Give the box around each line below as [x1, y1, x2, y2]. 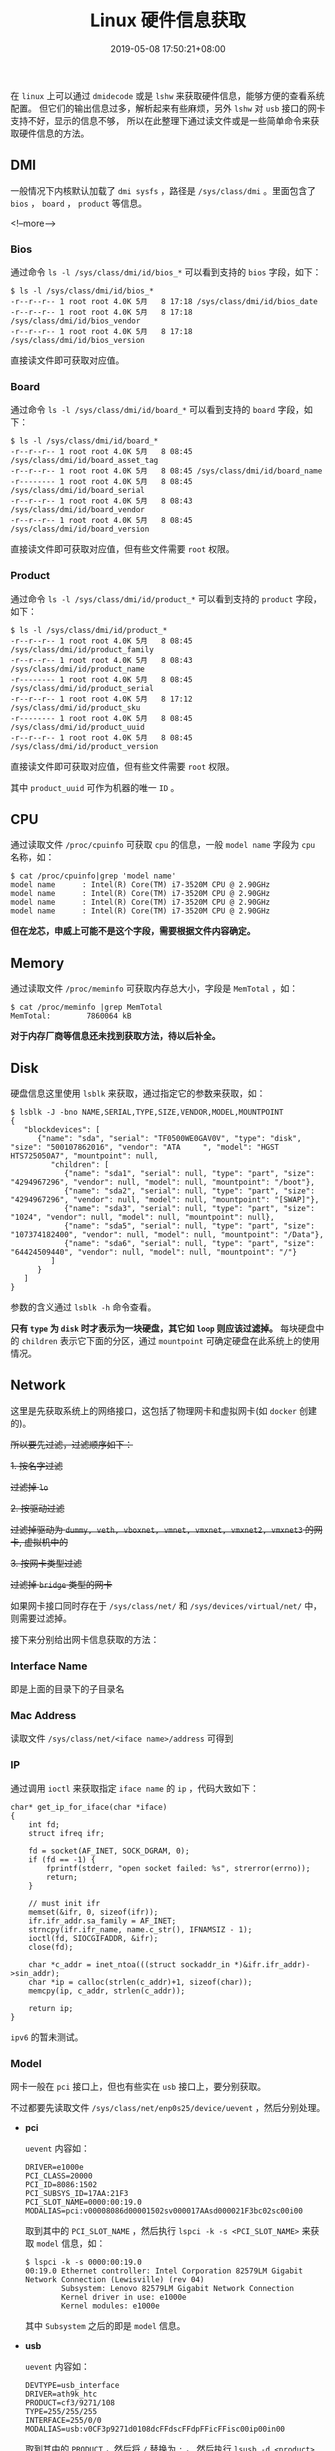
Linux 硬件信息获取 [89, 9, 247, 32]
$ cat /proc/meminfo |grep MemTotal [10, 1002, 163, 1013]
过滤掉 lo [10, 1481, 49, 1493]
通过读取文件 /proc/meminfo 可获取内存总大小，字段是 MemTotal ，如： [10, 982, 299, 995]
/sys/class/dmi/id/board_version [10, 524, 150, 535]
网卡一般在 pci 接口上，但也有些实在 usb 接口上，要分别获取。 [10, 2081, 267, 2093]
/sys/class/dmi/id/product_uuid [10, 722, 145, 732]
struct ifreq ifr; [28, 1828, 105, 1838]
